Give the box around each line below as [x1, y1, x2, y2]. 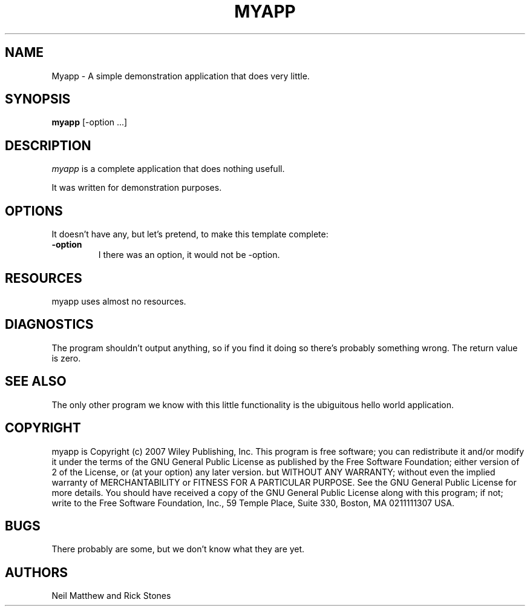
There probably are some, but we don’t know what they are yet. [51, 544, 305, 555]
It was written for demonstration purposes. [51, 182, 222, 193]
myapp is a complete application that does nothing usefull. [51, 163, 285, 174]
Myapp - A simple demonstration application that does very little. [51, 70, 310, 81]
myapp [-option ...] [51, 117, 128, 128]
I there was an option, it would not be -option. [98, 249, 280, 260]
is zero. [51, 352, 81, 363]
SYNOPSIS [5, 91, 71, 107]
